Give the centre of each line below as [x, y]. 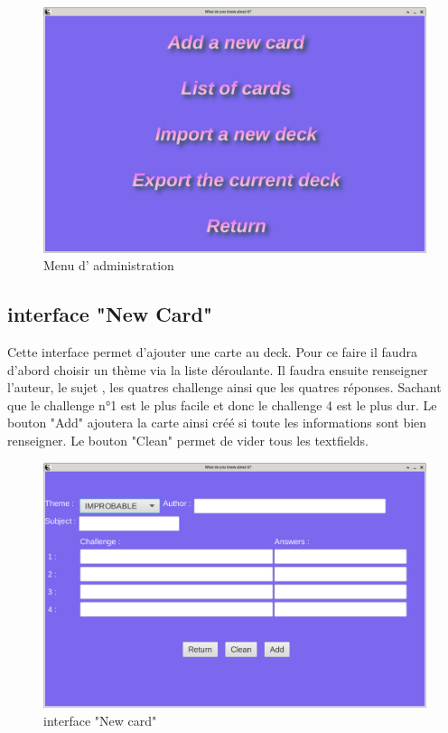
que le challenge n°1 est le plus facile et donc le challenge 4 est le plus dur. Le [222, 404]
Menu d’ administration [109, 265]
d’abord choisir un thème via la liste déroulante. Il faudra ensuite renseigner [218, 369]
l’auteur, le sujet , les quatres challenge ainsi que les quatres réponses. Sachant [224, 387]
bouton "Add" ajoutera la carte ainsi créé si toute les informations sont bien [217, 423]
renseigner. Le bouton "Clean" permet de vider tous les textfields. [188, 440]
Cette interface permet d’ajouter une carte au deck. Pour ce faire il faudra [212, 352]
